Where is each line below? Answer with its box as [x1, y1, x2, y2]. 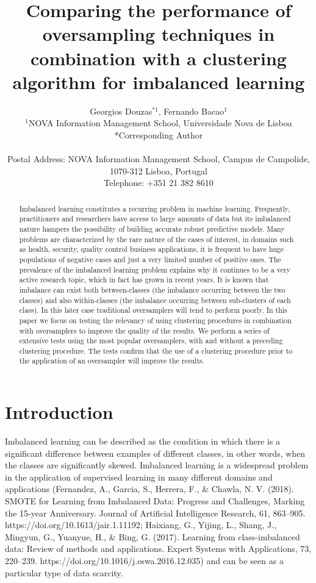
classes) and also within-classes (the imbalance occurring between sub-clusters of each [19, 295, 291, 305]
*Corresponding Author [114, 128, 203, 141]
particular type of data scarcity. [5, 566, 123, 579]
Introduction [5, 399, 113, 424]
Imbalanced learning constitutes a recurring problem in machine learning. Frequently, [19, 203, 290, 213]
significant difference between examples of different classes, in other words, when [5, 446, 306, 459]
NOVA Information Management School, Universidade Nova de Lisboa [28, 116, 292, 129]
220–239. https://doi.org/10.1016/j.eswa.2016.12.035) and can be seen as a [5, 554, 284, 567]
